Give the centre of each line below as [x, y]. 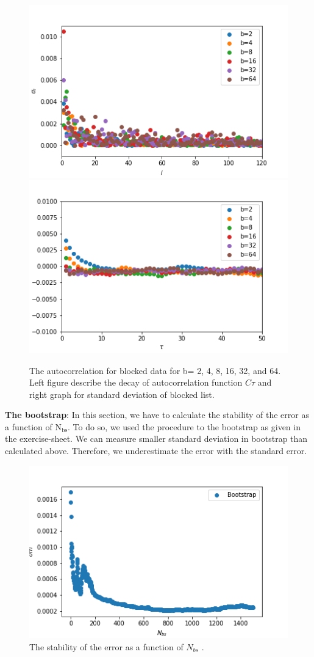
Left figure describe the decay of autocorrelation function [136, 382]
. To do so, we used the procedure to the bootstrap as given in [184, 426]
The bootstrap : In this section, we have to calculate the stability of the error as [157, 415]
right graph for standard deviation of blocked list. [122, 394]
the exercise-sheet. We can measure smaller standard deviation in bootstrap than [156, 439]
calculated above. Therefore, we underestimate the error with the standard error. [156, 451]
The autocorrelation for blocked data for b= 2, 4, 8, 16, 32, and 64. [155, 370]
